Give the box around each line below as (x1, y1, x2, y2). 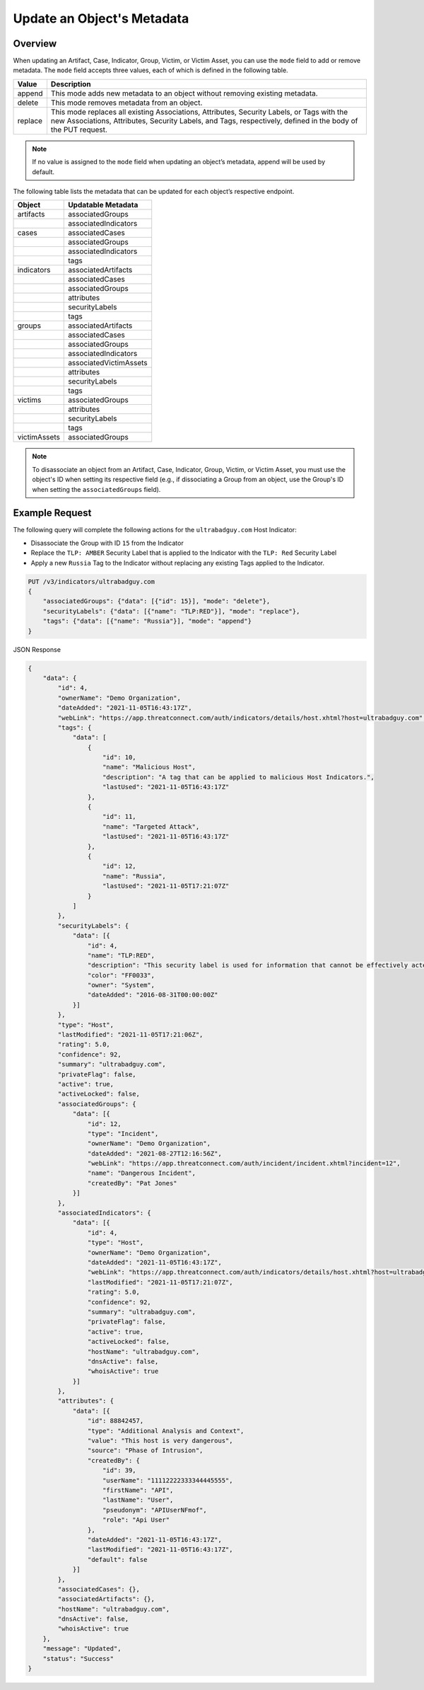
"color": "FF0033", (87, 971, 155, 979)
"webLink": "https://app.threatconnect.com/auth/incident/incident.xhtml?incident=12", (87, 1159, 401, 1168)
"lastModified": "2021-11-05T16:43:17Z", (87, 1546, 233, 1553)
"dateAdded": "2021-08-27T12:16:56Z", (87, 1149, 222, 1157)
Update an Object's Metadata (13, 11, 189, 26)
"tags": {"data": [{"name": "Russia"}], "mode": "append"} (42, 617, 252, 626)
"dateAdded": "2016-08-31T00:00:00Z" (87, 991, 218, 999)
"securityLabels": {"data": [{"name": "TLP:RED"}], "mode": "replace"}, (42, 607, 300, 615)
